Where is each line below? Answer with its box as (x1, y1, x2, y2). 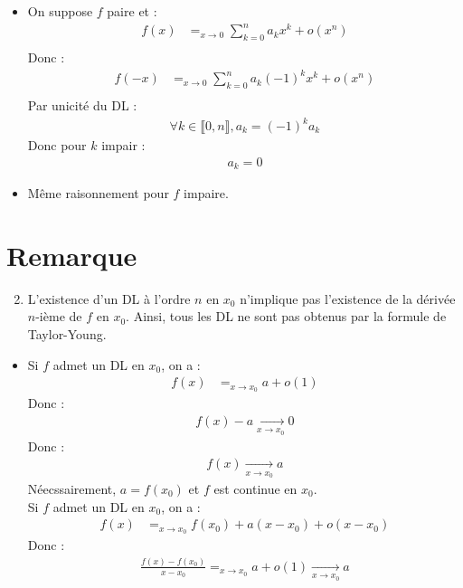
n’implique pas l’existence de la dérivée (240, 289, 456, 308)
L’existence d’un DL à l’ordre (27, 289, 191, 308)
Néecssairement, (27, 479, 117, 498)
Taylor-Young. (27, 325, 107, 344)
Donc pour (27, 136, 87, 155)
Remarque (6, 236, 137, 273)
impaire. (184, 184, 229, 203)
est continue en (213, 479, 298, 498)
